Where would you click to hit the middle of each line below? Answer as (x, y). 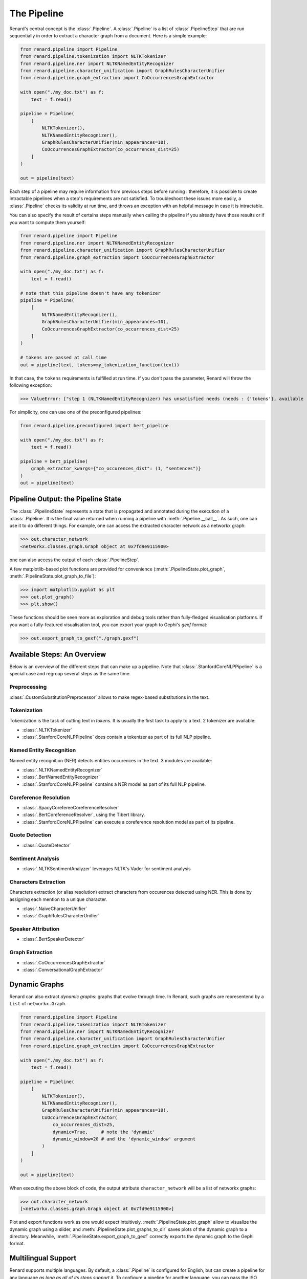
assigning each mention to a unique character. (58, 899)
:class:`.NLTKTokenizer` (47, 730)
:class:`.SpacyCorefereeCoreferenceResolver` (71, 807)
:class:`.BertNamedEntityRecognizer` (61, 777)
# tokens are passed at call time (63, 358)
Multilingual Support (43, 1258)
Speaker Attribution (35, 929)
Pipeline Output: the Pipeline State (65, 499)
